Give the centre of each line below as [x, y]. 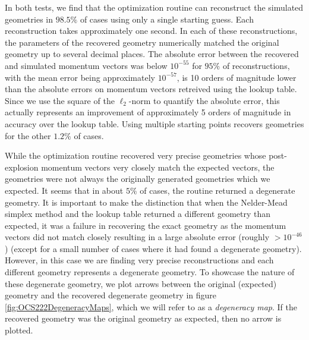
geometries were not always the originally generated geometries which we [138, 179]
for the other [28, 135]
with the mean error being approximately [80, 77]
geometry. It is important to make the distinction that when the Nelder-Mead [146, 202]
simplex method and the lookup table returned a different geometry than [138, 214]
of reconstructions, [256, 65]
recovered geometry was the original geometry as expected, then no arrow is [143, 318]
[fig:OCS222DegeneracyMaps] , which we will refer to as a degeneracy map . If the [151, 306]
